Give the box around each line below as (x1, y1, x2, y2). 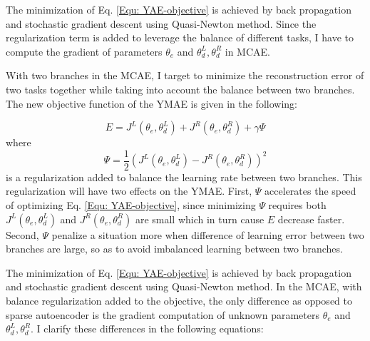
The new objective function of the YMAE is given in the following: (6, 96, 298, 111)
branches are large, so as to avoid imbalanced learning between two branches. (6, 241, 343, 256)
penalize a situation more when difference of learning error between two (51, 227, 364, 242)
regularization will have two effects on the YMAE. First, (6, 183, 252, 198)
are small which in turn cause (135, 211, 264, 226)
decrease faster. (277, 211, 345, 226)
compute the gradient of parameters (6, 44, 163, 58)
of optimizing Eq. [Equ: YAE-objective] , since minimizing (6, 198, 256, 212)
